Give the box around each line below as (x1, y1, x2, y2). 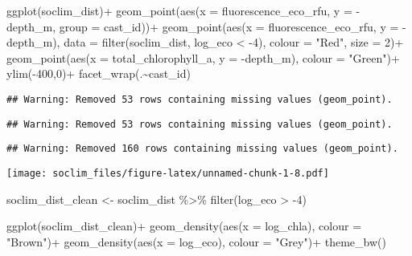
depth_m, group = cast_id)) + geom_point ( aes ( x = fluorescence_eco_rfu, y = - (6, 18, 406, 35)
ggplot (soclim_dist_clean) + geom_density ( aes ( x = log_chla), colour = (6, 217, 362, 234)
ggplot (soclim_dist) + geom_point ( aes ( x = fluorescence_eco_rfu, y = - (6, 2, 360, 18)
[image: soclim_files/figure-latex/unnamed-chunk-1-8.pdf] (6, 167, 329, 179)
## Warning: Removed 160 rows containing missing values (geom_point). (6, 143, 398, 155)
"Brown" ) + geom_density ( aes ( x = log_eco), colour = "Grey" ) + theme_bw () (6, 233, 386, 250)
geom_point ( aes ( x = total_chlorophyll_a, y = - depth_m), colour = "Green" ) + (6, 49, 400, 66)
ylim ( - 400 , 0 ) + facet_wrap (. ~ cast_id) (6, 65, 191, 82)
